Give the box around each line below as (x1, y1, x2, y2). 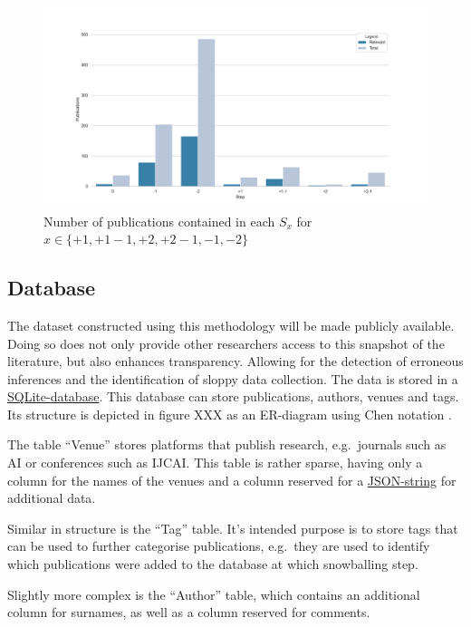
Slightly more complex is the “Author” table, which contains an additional (7, 584, 420, 603)
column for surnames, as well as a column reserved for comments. (7, 603, 370, 622)
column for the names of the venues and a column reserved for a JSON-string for (7, 470, 457, 489)
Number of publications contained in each (43, 211, 275, 230)
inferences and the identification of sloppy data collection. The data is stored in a (7, 369, 458, 388)
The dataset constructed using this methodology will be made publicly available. (7, 315, 455, 334)
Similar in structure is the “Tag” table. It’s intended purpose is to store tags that (7, 518, 458, 537)
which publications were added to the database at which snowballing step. (7, 555, 418, 574)
